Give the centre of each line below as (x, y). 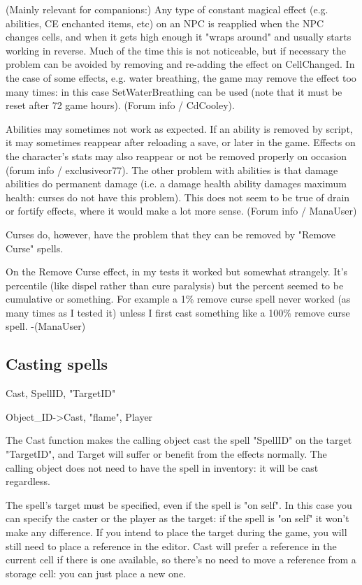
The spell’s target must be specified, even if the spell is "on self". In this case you (179, 504)
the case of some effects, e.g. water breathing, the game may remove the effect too (181, 77)
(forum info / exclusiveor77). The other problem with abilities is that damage (172, 169)
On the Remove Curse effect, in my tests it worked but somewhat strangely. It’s (177, 272)
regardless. (28, 481)
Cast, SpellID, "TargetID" (61, 393)
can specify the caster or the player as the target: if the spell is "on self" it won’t (178, 518)
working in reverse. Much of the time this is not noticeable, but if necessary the (176, 50)
